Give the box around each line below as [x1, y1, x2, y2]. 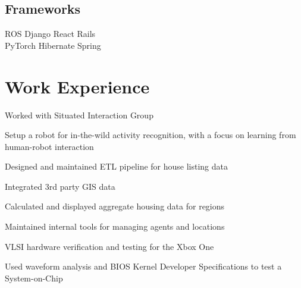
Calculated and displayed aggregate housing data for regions [5, 200, 225, 212]
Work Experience [5, 74, 150, 98]
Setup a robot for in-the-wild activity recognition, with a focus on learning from [5, 129, 296, 141]
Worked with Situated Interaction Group [5, 108, 153, 121]
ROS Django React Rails [5, 27, 96, 40]
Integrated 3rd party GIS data [5, 180, 115, 192]
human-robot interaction [5, 140, 94, 152]
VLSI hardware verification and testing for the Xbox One [5, 240, 214, 252]
